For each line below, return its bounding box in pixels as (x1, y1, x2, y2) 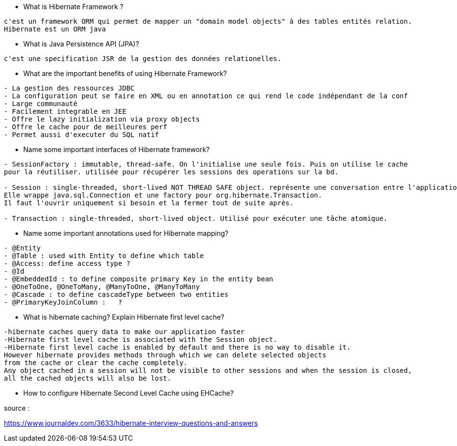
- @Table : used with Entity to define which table (4, 252, 204, 260)
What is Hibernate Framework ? (23, 2, 123, 11)
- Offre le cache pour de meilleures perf (4, 123, 168, 131)
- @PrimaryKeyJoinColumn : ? (4, 298, 122, 306)
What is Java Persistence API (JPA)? (23, 40, 139, 48)
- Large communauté (4, 100, 77, 108)
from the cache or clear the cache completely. (4, 359, 188, 367)
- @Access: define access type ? (4, 260, 131, 267)
